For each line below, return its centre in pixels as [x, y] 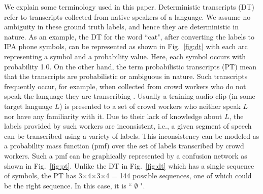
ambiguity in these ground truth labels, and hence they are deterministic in [122, 27]
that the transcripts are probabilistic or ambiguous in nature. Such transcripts [126, 76]
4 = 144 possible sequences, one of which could [179, 176]
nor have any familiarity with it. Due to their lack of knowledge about [113, 116]
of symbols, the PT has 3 [43, 176]
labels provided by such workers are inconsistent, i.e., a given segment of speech [128, 126]
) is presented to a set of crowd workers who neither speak [150, 106]
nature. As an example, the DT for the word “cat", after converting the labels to [129, 36]
